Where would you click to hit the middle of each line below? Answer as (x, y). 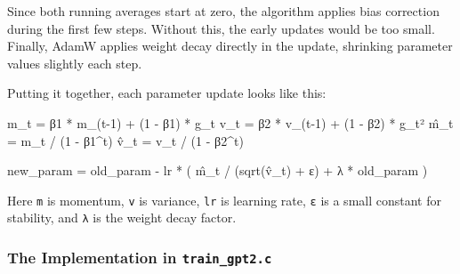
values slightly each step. (75, 63)
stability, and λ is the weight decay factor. (122, 218)
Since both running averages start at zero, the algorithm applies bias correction (223, 11)
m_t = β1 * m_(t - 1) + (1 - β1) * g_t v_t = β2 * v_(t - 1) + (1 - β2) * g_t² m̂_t (230, 122)
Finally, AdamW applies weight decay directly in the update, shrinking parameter (230, 46)
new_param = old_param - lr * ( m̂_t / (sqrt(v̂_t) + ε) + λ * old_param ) (218, 170)
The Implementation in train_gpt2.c (140, 257)
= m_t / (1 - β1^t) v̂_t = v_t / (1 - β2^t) (125, 140)
